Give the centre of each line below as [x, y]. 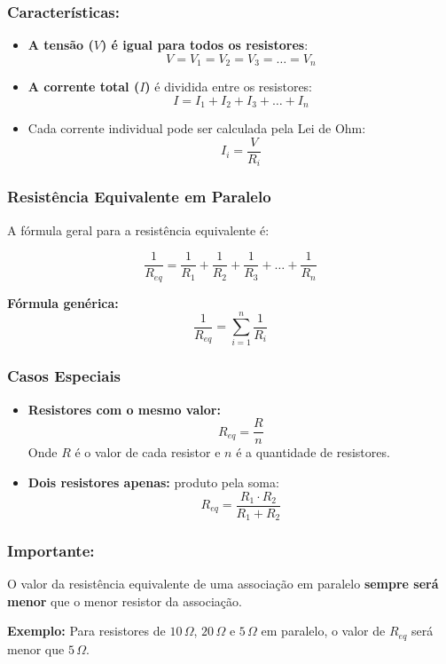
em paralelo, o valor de [323, 631]
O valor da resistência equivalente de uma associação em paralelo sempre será [223, 584]
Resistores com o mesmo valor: [124, 409]
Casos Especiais [64, 376]
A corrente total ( [84, 87]
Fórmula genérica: [63, 302]
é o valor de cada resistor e [148, 452]
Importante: [51, 550]
